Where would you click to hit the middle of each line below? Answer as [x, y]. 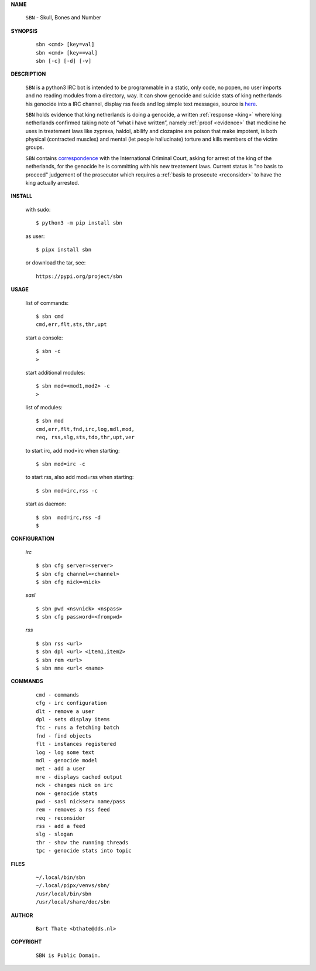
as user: [35, 236]
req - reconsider [61, 818]
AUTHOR [22, 915]
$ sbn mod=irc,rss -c [67, 490]
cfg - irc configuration [71, 703]
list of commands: [47, 303]
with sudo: [38, 209]
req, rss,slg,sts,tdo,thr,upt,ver [85, 437]
